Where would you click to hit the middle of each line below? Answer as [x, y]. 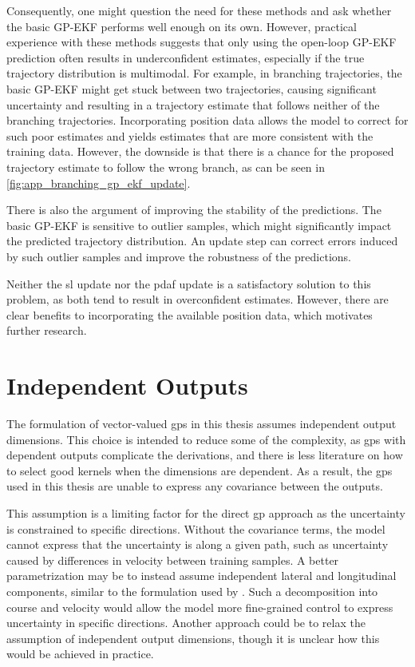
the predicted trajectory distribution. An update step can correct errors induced [202, 241]
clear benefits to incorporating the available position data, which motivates [190, 314]
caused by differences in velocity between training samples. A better [173, 560]
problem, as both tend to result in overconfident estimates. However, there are [198, 299]
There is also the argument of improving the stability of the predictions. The [194, 210]
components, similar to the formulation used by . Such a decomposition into [192, 591]
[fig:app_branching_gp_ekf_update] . [99, 183]
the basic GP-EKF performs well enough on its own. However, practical [182, 26]
